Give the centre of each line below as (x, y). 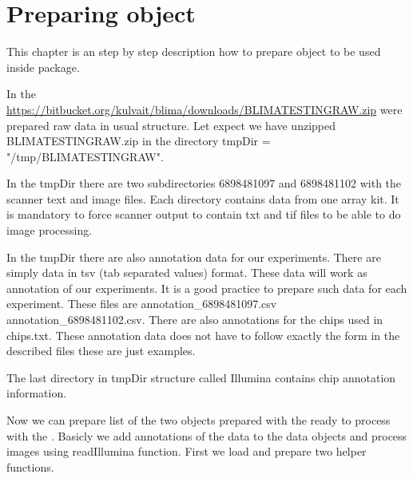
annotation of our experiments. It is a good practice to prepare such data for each (207, 288)
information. (37, 393)
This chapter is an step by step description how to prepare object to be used (194, 51)
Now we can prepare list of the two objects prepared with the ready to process (199, 420)
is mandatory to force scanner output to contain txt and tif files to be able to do (204, 214)
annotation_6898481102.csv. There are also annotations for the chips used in (195, 320)
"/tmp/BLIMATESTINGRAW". (85, 156)
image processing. (50, 230)
